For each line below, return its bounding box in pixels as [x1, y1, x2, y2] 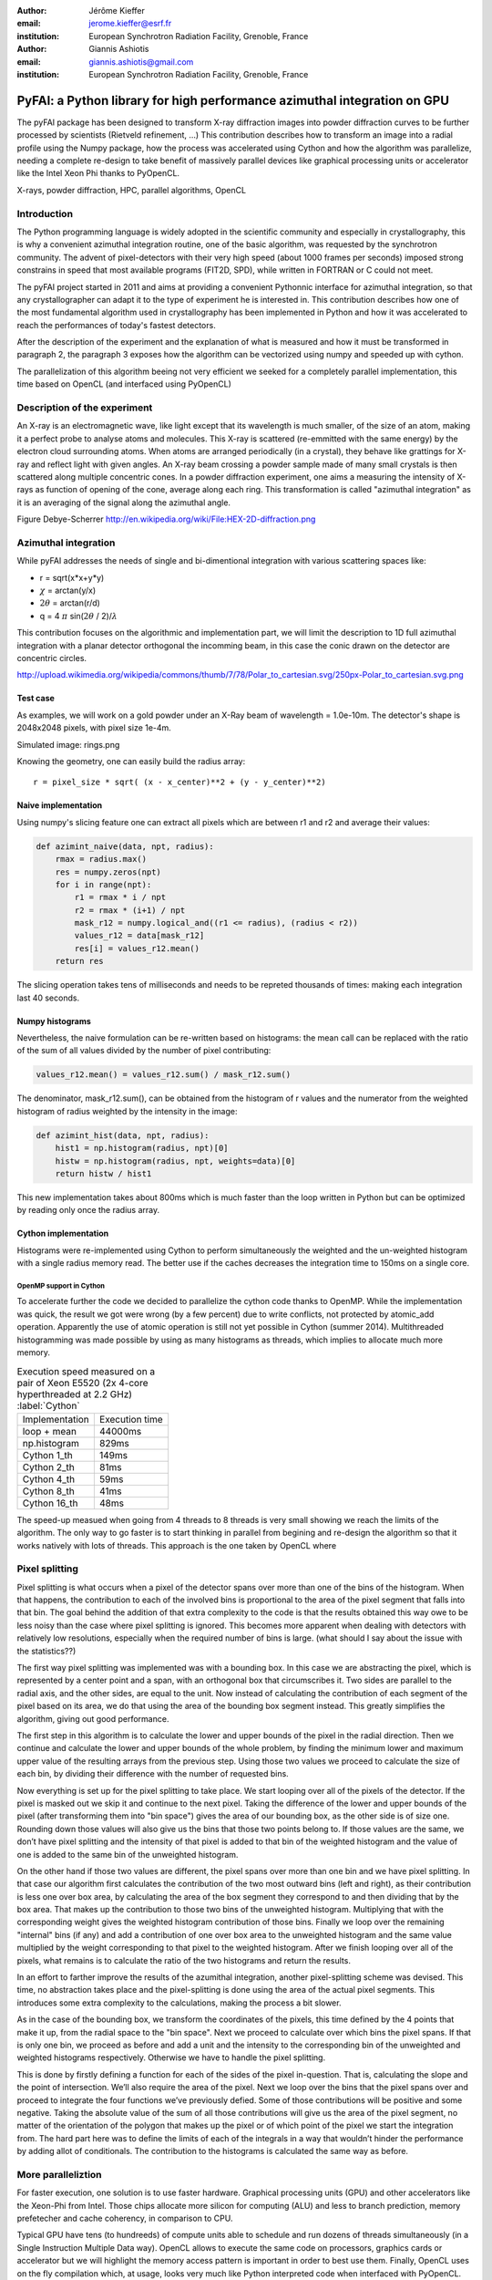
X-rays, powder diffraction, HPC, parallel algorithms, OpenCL [16, 184, 246, 195]
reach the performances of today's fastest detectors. [16, 319, 216, 330]
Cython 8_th [22, 1485, 75, 1498]
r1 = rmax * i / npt [74, 892, 167, 903]
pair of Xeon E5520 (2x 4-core [16, 1376, 149, 1389]
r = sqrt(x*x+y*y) [39, 572, 105, 583]
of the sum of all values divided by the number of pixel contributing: [16, 1045, 272, 1056]
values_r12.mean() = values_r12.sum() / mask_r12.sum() [36, 1070, 292, 1080]
